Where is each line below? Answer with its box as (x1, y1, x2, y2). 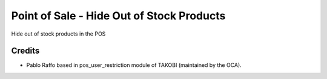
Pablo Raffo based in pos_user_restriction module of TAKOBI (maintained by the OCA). (26, 62, 242, 69)
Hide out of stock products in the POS (11, 30, 106, 37)
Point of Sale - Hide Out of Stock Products (11, 9, 226, 22)
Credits (11, 46, 40, 56)
